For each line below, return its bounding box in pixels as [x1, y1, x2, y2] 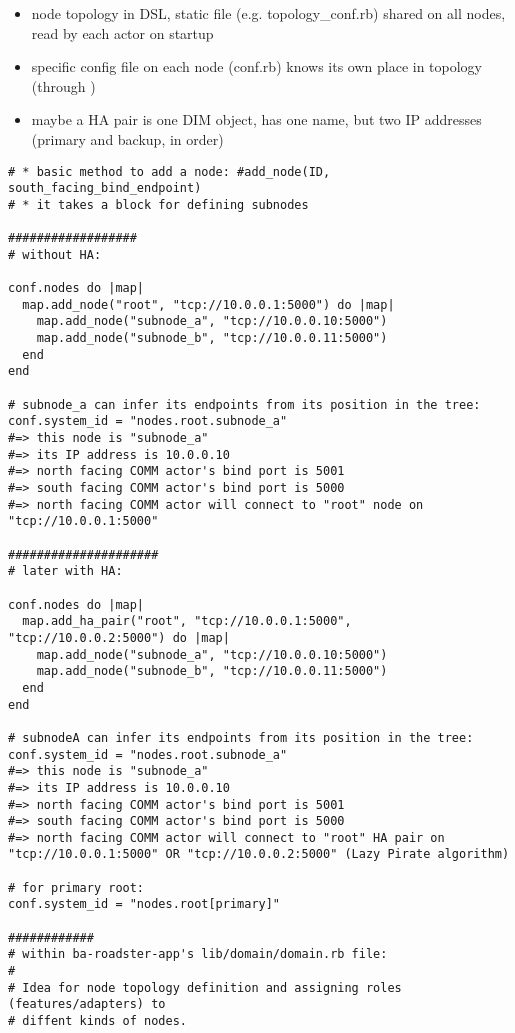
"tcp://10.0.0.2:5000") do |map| [8, 630, 230, 645]
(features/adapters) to [8, 997, 166, 1012]
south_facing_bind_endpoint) [8, 181, 202, 196]
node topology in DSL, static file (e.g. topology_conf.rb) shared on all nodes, [31, 3, 506, 23]
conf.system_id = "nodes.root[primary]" [8, 897, 281, 912]
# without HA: [8, 247, 102, 262]
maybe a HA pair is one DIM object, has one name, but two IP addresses [31, 109, 482, 130]
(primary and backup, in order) [31, 128, 224, 149]
